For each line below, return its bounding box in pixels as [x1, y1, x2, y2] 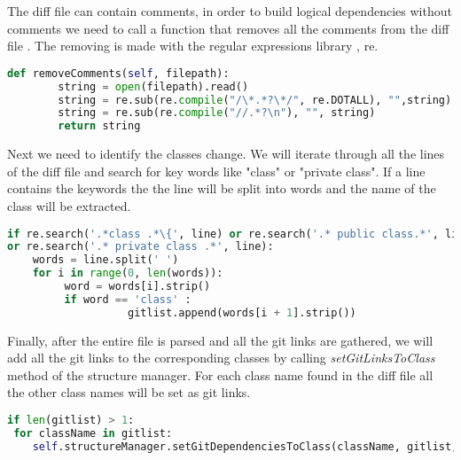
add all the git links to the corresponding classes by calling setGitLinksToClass [7, 348, 435, 367]
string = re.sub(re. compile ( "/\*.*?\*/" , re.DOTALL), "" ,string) [58, 93, 452, 106]
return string [58, 120, 141, 133]
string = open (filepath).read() [58, 80, 249, 93]
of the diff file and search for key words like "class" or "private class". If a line [7, 161, 426, 180]
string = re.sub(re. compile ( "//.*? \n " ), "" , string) [58, 106, 376, 120]
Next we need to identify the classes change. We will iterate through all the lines [7, 144, 445, 163]
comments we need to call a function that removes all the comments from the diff [7, 19, 449, 37]
